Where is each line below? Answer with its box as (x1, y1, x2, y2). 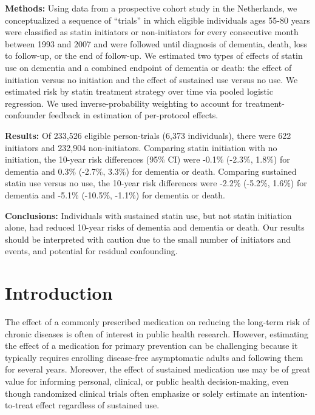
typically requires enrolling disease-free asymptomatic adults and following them (5, 351, 303, 363)
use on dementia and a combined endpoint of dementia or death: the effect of (5, 61, 292, 73)
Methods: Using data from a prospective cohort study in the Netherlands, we (5, 2, 297, 14)
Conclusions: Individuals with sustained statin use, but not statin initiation (5, 209, 292, 221)
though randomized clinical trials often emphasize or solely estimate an (5, 386, 269, 399)
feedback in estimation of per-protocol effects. (49, 109, 218, 121)
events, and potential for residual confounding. (5, 245, 178, 257)
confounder (5, 109, 46, 121)
